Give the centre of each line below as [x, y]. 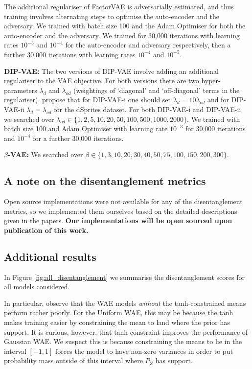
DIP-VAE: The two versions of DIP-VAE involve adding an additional [111, 71]
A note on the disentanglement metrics [105, 181]
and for [218, 100]
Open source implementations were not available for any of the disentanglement [123, 201]
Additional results [50, 256]
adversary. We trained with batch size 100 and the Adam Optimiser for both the [125, 26]
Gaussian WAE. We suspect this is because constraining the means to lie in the [123, 341]
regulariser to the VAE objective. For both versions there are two [102, 81]
